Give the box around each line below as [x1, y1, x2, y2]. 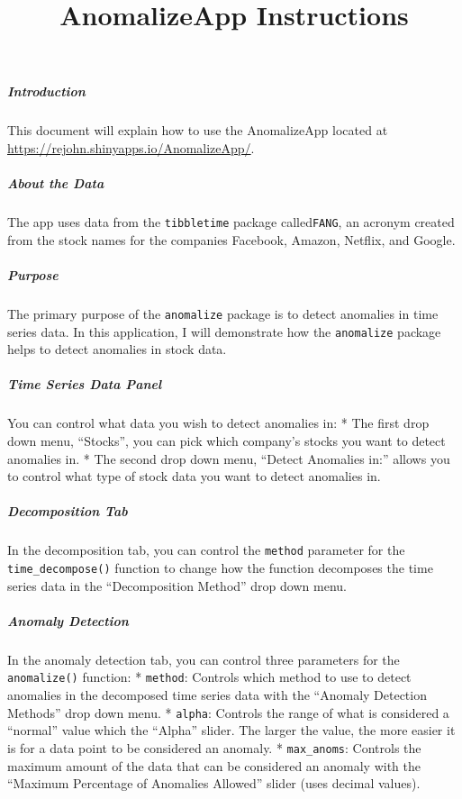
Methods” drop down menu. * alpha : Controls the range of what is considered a [7, 703, 449, 722]
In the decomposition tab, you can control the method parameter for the [7, 540, 405, 559]
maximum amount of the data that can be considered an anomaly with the [7, 756, 421, 775]
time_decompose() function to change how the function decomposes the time [7, 558, 433, 577]
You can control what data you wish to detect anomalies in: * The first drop [7, 413, 430, 432]
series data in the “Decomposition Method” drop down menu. [7, 576, 347, 595]
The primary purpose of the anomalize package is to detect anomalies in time [7, 304, 439, 322]
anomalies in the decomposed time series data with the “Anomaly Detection [7, 686, 427, 704]
